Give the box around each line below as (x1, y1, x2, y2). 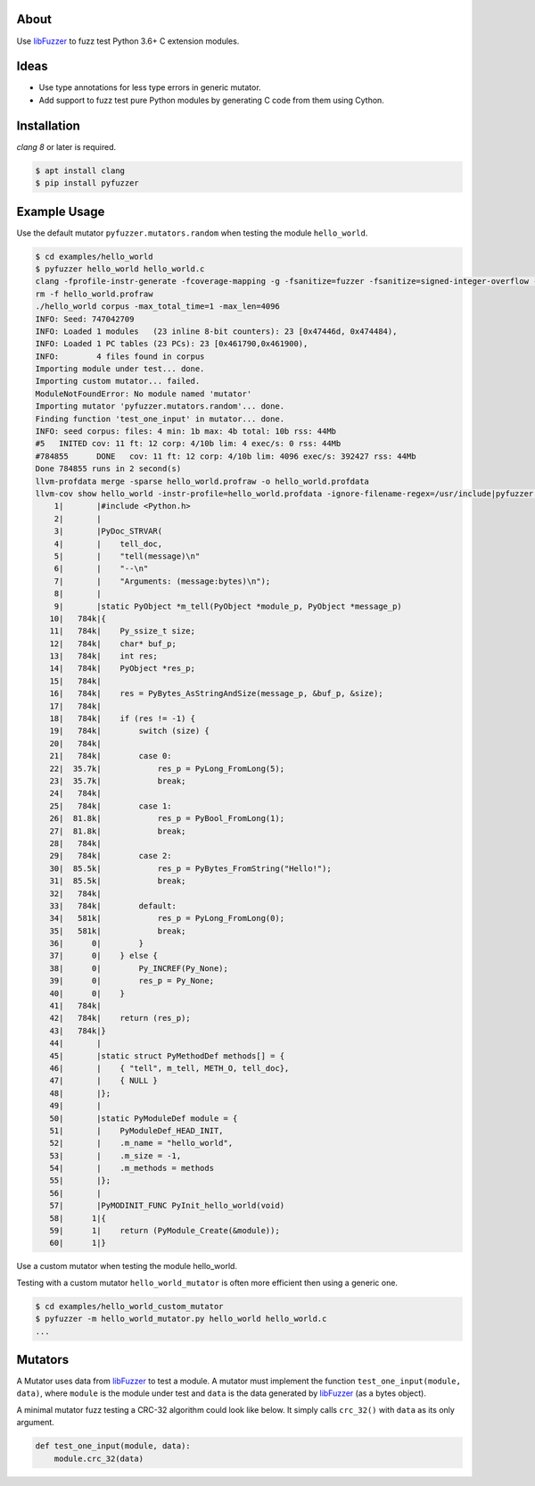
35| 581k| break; (49, 926, 186, 936)
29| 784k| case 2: (49, 851, 173, 861)
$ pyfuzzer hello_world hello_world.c (35, 263, 205, 274)
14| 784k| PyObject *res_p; (49, 663, 196, 674)
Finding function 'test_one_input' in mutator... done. (35, 413, 285, 424)
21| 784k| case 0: (49, 751, 173, 761)
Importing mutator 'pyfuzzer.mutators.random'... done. (35, 402, 285, 411)
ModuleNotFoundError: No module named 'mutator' (35, 388, 252, 399)
